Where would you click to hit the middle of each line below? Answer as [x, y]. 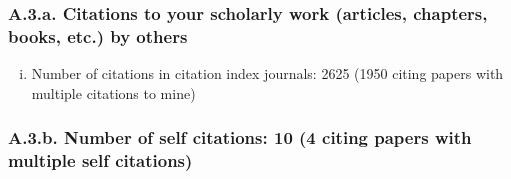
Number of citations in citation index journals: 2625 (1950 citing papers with [267, 73]
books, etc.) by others [98, 35]
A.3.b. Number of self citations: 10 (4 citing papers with [240, 137]
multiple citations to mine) [113, 92]
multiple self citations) [100, 160]
